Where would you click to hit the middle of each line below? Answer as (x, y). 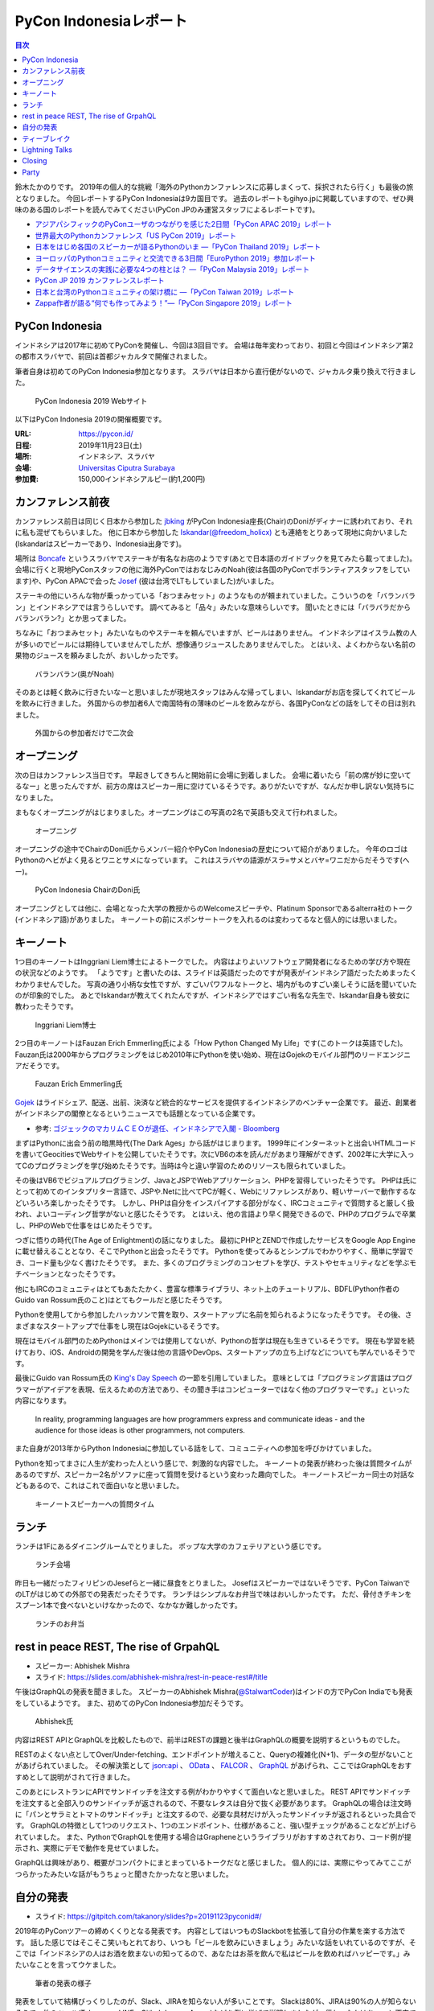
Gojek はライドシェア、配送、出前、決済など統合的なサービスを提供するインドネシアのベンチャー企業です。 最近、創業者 (216, 1102)
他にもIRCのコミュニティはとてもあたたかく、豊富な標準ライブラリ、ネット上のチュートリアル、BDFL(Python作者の (207, 1289)
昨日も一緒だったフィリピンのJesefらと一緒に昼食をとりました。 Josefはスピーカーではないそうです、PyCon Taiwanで (213, 1583)
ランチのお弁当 (59, 1623)
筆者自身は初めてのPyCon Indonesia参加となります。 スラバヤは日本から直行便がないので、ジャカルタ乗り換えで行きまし (216, 371)
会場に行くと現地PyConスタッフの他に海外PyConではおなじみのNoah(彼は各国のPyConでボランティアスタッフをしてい (213, 570)
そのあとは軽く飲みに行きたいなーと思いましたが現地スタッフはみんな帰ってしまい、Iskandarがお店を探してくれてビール (215, 692)
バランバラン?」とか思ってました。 (73, 618)
